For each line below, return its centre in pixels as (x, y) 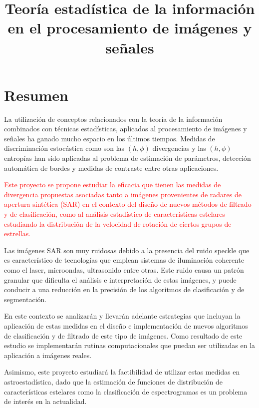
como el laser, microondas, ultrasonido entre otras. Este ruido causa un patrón (124, 270)
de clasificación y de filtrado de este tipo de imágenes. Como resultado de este (123, 335)
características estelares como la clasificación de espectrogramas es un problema (126, 391)
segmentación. (25, 299)
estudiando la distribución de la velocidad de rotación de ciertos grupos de (118, 223)
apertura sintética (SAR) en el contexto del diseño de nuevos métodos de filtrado (128, 204)
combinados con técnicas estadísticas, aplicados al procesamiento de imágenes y (126, 129)
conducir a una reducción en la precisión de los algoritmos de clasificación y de (124, 289)
